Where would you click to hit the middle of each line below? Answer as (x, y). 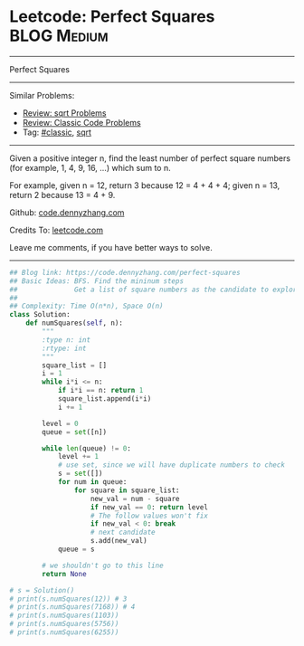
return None (65, 574)
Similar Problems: (42, 95)
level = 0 (60, 423)
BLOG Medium (59, 36)
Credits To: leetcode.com (57, 230)
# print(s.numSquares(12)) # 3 (68, 599)
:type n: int (66, 340)
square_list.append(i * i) (104, 399)
